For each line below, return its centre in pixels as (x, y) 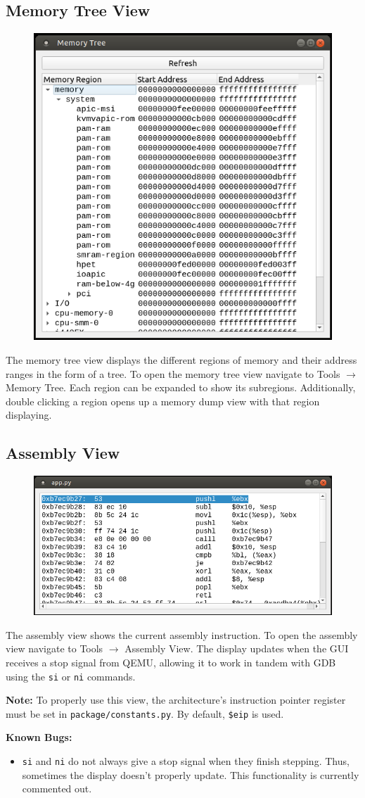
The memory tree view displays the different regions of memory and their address (181, 360)
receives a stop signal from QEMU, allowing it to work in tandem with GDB (171, 662)
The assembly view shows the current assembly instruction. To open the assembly (182, 634)
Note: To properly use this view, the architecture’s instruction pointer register (176, 700)
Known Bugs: (39, 737)
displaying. (29, 415)
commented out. (57, 788)
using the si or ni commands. (71, 676)
